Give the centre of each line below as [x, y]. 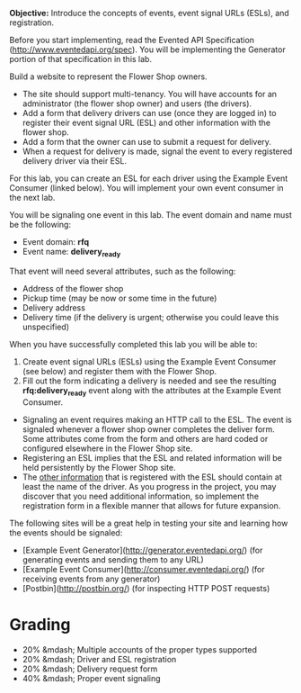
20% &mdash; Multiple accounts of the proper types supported [140, 649]
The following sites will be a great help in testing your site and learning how [149, 523]
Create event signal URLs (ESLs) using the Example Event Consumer [149, 361]
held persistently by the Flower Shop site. [99, 467]
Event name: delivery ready [71, 253]
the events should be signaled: [66, 532]
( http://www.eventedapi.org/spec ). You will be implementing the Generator [147, 49]
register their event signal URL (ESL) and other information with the [146, 122]
